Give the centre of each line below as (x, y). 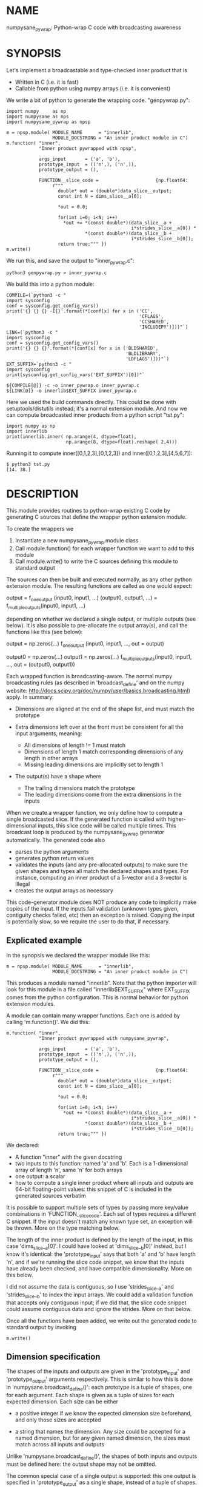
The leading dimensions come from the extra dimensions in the (103, 795)
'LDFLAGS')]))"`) (148, 359)
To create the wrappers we (40, 529)
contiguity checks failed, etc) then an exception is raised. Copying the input (101, 915)
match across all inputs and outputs (60, 1444)
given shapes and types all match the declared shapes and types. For (102, 871)
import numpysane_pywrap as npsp (48, 122)
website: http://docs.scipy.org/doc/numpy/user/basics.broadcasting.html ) (98, 691)
